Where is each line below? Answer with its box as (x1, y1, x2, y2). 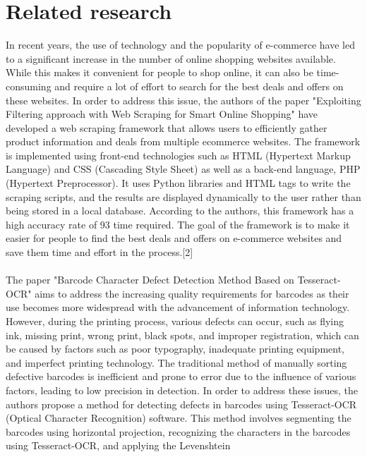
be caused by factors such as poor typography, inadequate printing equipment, (6, 341, 345, 356)
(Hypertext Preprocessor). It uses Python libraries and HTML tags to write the (6, 176, 351, 190)
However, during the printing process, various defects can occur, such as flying (6, 314, 344, 328)
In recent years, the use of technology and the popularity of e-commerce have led (6, 37, 355, 52)
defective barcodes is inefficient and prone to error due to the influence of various (6, 369, 356, 384)
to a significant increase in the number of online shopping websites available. (6, 51, 336, 66)
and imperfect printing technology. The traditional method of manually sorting (6, 355, 347, 370)
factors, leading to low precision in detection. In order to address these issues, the (6, 382, 358, 397)
